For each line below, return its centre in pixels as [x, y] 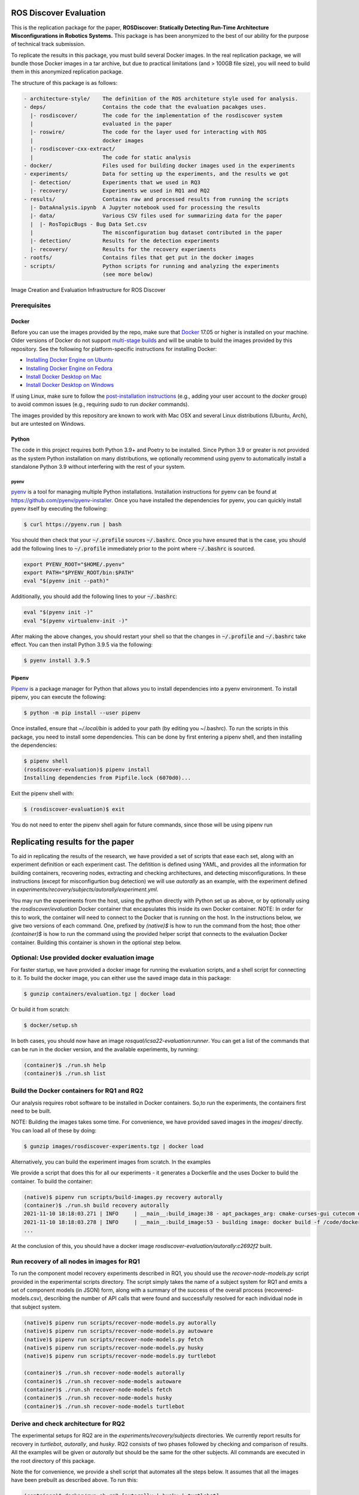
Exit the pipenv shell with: [42, 793]
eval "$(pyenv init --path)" [66, 581]
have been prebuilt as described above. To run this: [74, 1480]
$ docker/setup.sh [51, 1025]
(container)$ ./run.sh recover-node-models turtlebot [104, 1406]
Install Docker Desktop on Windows [70, 385]
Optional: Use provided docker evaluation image [83, 958]
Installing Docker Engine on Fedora [69, 368]
